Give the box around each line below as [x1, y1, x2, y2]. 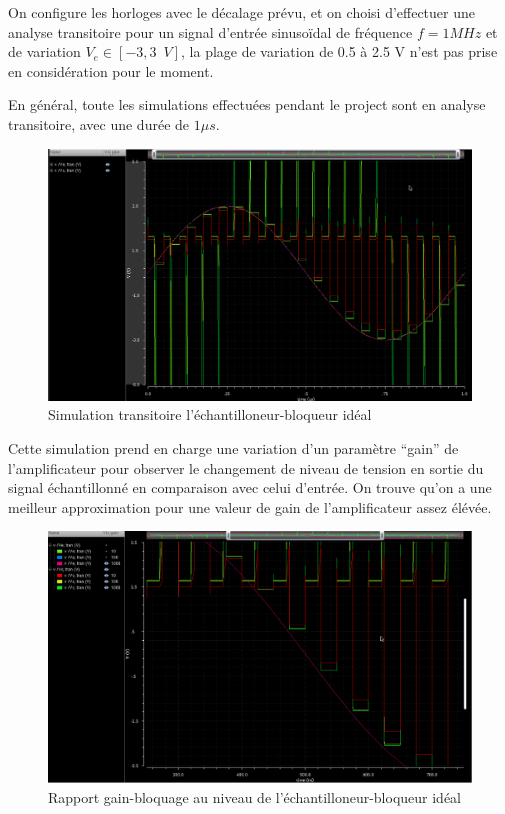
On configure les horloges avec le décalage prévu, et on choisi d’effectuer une [8, 2, 475, 22]
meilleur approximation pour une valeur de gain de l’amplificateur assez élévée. [8, 496, 492, 517]
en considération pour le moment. [8, 60, 214, 81]
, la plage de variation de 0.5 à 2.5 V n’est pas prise [181, 41, 498, 62]
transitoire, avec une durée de [8, 113, 190, 134]
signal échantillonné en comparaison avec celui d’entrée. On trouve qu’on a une [8, 477, 492, 498]
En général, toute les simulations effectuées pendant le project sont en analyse [8, 94, 486, 115]
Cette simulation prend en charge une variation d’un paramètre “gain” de [8, 437, 459, 458]
